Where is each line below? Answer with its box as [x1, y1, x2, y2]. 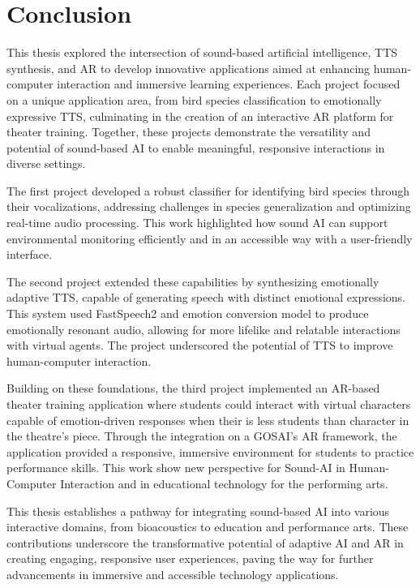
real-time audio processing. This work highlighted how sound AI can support [6, 214, 388, 231]
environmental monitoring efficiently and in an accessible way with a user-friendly [6, 230, 413, 247]
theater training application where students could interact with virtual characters [6, 396, 411, 412]
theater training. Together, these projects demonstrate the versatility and [6, 123, 371, 140]
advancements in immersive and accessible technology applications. [6, 565, 339, 582]
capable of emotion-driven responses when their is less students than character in [6, 411, 409, 428]
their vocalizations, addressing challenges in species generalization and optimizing [6, 198, 411, 215]
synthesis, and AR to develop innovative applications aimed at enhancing [6, 59, 371, 76]
